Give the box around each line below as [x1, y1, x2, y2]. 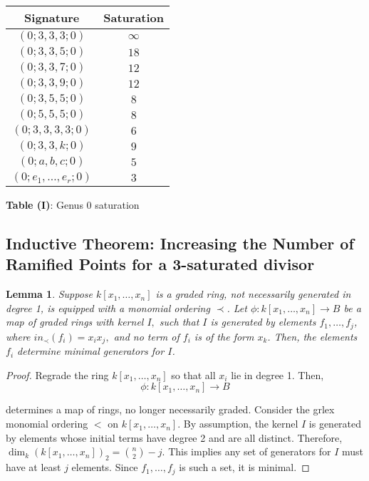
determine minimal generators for [17, 343, 165, 358]
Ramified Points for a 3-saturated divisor [6, 253, 315, 275]
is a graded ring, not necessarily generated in [155, 286, 351, 301]
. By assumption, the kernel [177, 416, 298, 431]
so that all [171, 367, 216, 382]
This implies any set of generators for [168, 444, 331, 459]
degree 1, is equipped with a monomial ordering [6, 300, 210, 315]
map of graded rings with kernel [6, 314, 144, 329]
